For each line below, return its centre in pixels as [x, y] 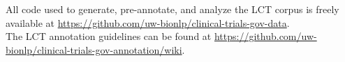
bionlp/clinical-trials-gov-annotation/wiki [94, 49]
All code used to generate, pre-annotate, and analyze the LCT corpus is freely [172, 9]
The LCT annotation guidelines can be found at [109, 36]
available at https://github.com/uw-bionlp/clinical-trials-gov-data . [148, 22]
